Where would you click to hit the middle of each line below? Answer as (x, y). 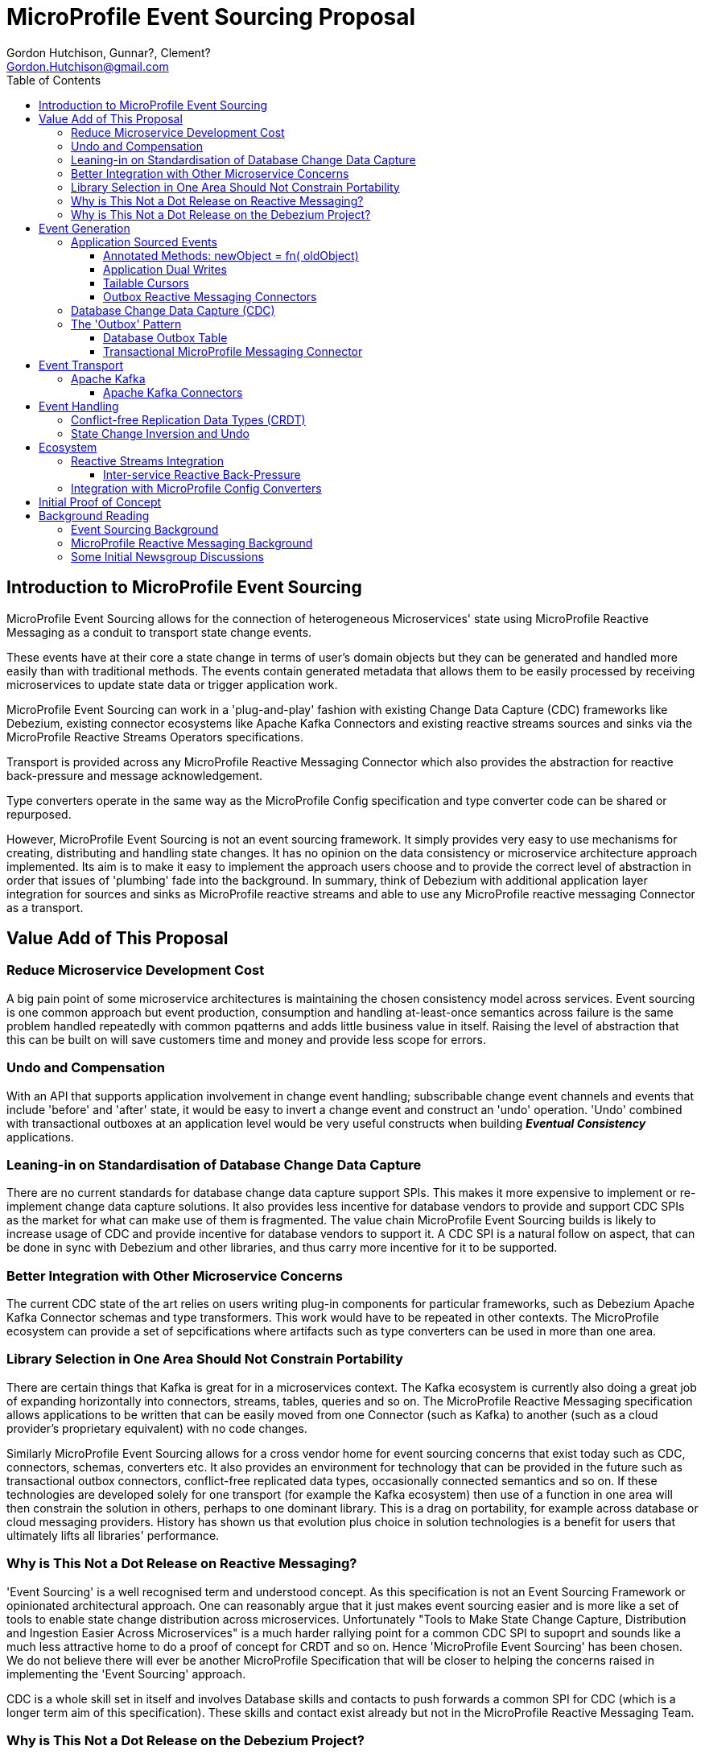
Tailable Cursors (146, 283)
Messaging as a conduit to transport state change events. (159, 632)
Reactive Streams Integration (147, 460)
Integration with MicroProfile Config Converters (196, 488)
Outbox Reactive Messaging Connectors (210, 296)
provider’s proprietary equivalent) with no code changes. (157, 1428)
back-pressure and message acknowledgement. (135, 775)
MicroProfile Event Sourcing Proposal (211, 17)
